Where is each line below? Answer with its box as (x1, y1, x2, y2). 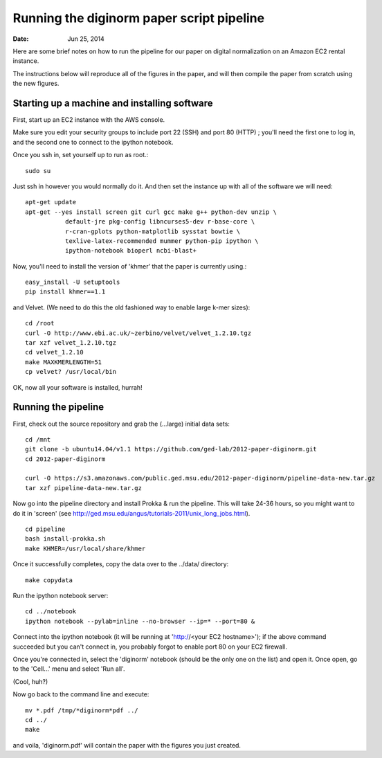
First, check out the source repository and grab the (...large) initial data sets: (12, 419, 230, 428)
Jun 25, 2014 (67, 35, 105, 43)
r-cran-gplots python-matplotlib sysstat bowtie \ (64, 227, 241, 235)
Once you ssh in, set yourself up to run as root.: (12, 151, 149, 159)
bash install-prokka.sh (25, 535, 106, 543)
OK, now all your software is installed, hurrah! (12, 383, 143, 391)
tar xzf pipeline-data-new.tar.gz (25, 484, 142, 491)
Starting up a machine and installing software (12, 97, 214, 109)
